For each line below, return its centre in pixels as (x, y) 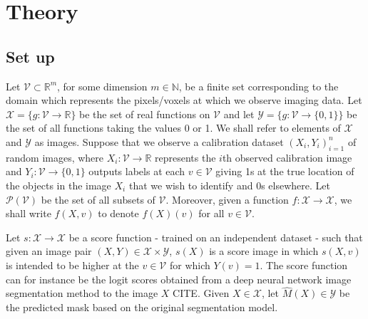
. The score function (304, 265)
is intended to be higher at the (72, 265)
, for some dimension (102, 86)
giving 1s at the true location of (285, 171)
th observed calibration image (287, 157)
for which (190, 265)
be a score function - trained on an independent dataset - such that (216, 237)
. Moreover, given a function (227, 199)
